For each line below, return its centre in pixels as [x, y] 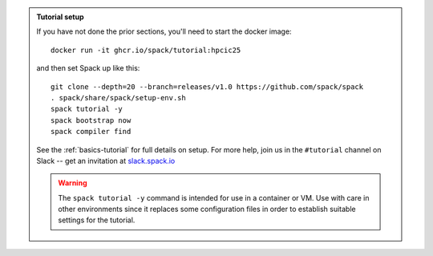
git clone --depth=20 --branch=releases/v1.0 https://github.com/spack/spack [207, 87]
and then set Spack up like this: [88, 68]
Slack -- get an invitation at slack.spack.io [106, 161]
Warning [73, 183]
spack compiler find [91, 132]
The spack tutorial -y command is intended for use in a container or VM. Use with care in [214, 197]
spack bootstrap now [91, 120]
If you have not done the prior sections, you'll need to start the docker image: [164, 31]
